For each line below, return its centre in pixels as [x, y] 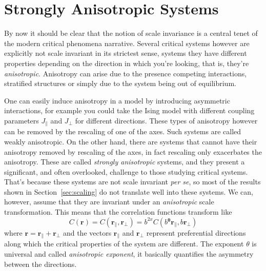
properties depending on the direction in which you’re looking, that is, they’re [127, 63]
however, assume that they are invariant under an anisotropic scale [109, 202]
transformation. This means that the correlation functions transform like [118, 212]
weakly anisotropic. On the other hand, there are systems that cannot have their [131, 141]
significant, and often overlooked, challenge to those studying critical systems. [126, 171]
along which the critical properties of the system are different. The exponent [124, 244]
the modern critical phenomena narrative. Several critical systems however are [127, 43]
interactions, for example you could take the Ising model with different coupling [129, 110]
